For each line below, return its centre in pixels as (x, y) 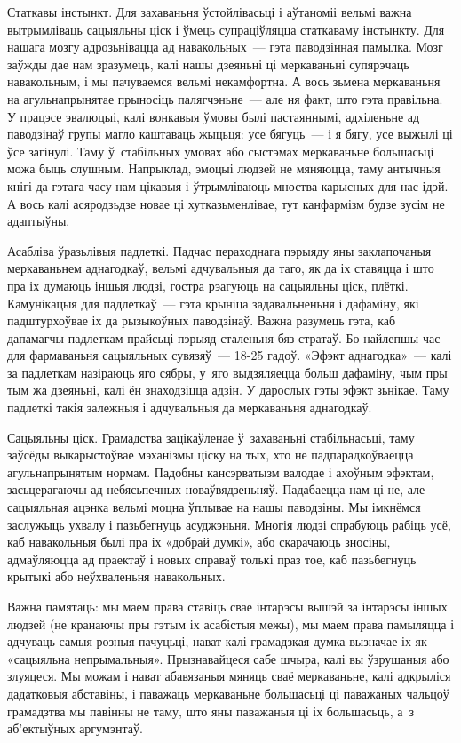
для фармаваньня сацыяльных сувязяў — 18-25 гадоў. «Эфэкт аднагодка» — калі (230, 355)
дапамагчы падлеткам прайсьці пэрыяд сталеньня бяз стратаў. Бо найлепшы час (224, 337)
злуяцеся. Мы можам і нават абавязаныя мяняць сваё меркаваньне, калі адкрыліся (229, 676)
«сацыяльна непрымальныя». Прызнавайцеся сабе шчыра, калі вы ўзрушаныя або (228, 658)
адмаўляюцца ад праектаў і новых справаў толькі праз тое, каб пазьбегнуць (212, 559)
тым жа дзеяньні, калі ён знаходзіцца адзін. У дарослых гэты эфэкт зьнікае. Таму (228, 390)
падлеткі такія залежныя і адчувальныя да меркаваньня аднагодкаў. (190, 407)
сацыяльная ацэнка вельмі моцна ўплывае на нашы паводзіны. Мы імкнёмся (214, 507)
